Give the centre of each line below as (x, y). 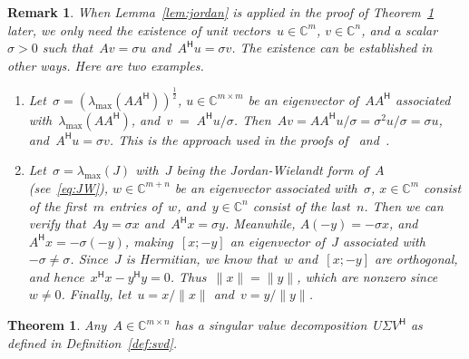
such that (68, 48)
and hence (56, 276)
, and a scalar (400, 29)
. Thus (188, 276)
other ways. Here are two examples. (106, 65)
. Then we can (404, 205)
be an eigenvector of (303, 99)
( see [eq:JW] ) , (68, 187)
